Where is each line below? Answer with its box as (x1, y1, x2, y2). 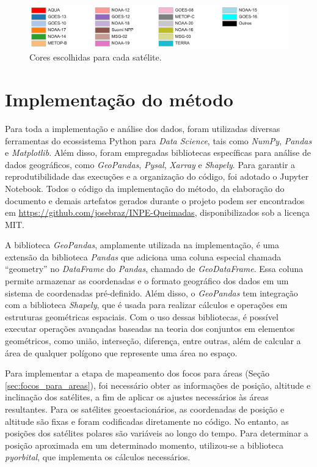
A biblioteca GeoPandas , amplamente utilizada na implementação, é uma (5, 238, 279, 251)
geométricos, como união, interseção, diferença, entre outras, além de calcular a (5, 334, 301, 347)
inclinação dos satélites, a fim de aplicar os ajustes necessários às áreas (5, 391, 269, 403)
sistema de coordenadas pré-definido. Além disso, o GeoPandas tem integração (5, 286, 298, 299)
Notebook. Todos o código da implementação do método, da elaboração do (5, 182, 285, 194)
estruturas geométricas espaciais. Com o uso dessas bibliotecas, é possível (5, 310, 279, 323)
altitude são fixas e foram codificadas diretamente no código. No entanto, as (5, 414, 289, 427)
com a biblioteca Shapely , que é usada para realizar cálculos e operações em (5, 298, 288, 311)
